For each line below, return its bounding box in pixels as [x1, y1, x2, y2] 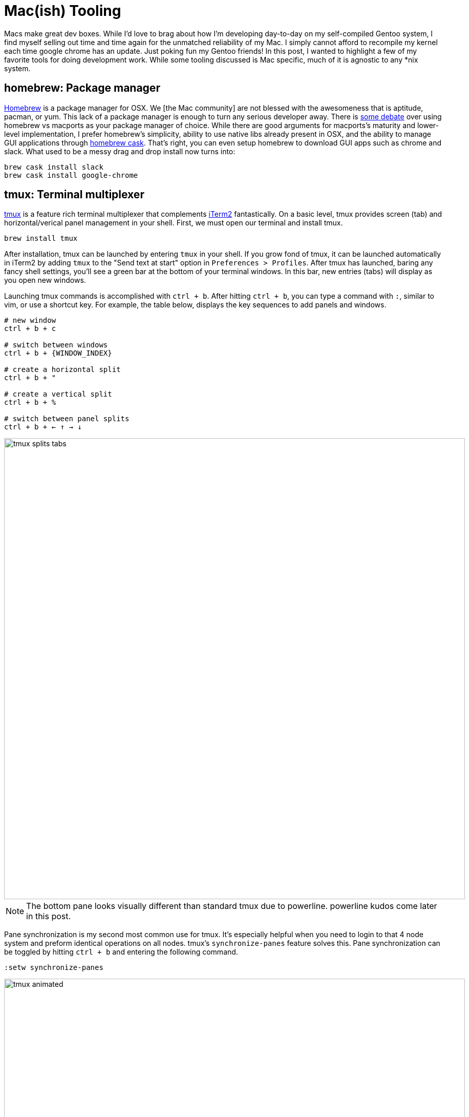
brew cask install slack [4, 162, 103, 171]
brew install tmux [4, 234, 78, 243]
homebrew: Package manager [4, 81, 160, 95]
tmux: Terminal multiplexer [4, 188, 144, 201]
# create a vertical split [4, 390, 112, 399]
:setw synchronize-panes [4, 963, 103, 972]
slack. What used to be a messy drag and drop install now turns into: [4, 147, 236, 156]
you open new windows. [4, 276, 86, 285]
